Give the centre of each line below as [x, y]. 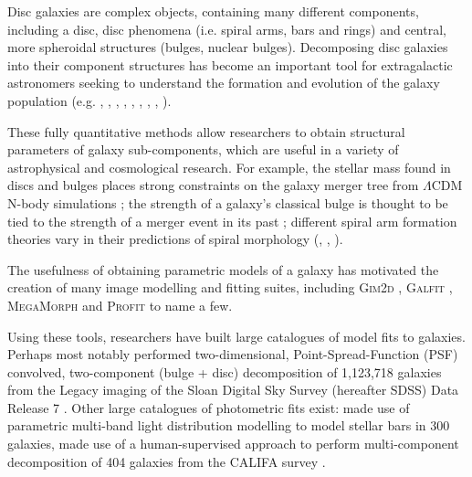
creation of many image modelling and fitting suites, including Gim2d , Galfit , [230, 287]
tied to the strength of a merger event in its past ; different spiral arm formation [232, 221]
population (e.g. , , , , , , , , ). [89, 100]
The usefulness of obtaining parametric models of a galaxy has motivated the [223, 269]
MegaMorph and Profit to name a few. [120, 305]
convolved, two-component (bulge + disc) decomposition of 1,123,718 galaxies [225, 371]
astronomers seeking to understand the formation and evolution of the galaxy [224, 83]
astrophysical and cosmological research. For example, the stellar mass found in [229, 167]
